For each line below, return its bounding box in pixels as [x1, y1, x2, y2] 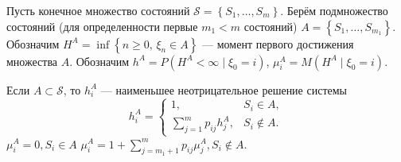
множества [6, 52, 58, 69]
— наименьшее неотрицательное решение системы [100, 81, 348, 98]
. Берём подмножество [280, 2, 388, 18]
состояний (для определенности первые [6, 17, 198, 34]
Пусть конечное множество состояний [6, 2, 190, 18]
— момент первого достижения [202, 35, 354, 52]
